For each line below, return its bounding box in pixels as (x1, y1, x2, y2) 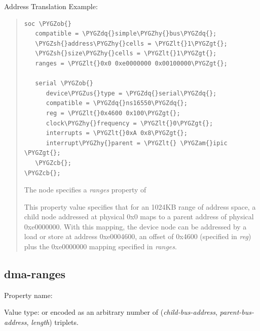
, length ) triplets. (26, 317, 79, 327)
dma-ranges (4, 266, 66, 282)
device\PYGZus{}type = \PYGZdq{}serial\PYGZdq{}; (46, 89, 217, 97)
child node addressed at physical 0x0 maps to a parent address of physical (24, 211, 254, 222)
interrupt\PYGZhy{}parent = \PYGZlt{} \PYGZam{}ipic (46, 139, 228, 147)
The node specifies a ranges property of (24, 184, 146, 195)
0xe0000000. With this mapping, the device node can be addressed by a (24, 221, 247, 231)
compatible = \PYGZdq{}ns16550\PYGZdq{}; (46, 100, 188, 107)
